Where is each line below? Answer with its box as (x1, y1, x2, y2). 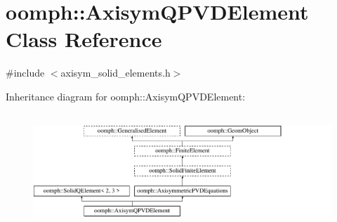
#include (6, 65, 45, 80)
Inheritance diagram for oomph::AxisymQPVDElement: (6, 89, 246, 103)
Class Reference (6, 25, 162, 53)
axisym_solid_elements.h (60, 65, 171, 80)
